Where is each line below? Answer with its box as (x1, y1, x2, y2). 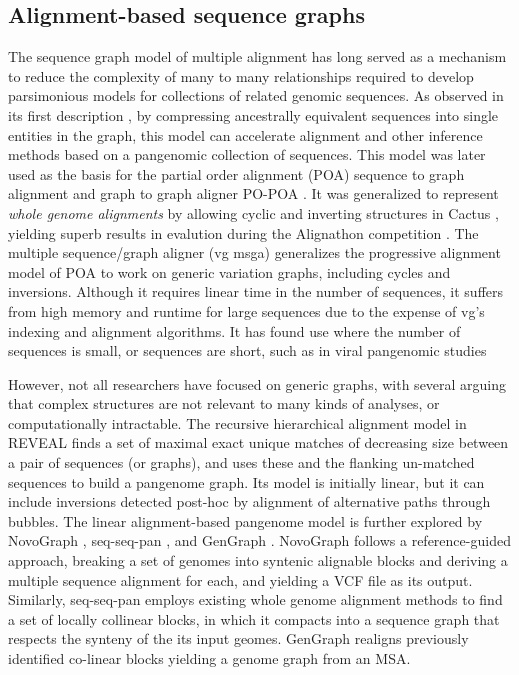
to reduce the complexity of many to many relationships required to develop (8, 65, 474, 86)
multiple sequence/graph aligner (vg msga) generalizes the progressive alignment (8, 242, 501, 263)
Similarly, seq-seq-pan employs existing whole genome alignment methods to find (8, 589, 503, 610)
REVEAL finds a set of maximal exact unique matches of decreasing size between (8, 432, 509, 453)
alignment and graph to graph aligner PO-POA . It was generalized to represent (8, 183, 499, 204)
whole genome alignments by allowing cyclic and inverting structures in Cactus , (8, 202, 499, 223)
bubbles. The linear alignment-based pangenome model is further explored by (8, 510, 483, 531)
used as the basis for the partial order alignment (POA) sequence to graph (8, 163, 465, 184)
